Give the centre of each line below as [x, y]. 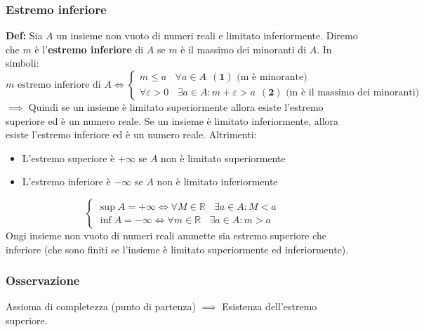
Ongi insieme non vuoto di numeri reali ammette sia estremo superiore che [166, 235]
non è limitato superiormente [223, 158]
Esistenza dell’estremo [270, 306]
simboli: [22, 63]
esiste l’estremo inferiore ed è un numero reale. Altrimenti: [131, 134]
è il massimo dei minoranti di [244, 49]
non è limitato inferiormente [217, 181]
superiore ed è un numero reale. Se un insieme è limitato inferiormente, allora [172, 120]
